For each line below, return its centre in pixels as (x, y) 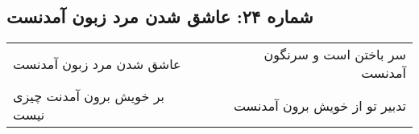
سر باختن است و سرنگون (335, 55)
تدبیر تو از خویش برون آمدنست (319, 105)
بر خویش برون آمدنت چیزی (89, 96)
